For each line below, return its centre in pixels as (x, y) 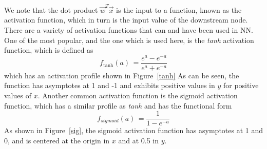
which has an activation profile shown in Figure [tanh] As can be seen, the (122, 75)
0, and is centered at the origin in (57, 140)
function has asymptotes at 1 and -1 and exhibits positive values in (110, 85)
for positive (241, 85)
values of (18, 95)
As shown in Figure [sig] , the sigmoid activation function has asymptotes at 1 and (134, 130)
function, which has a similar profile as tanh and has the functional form (118, 105)
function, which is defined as (49, 50)
